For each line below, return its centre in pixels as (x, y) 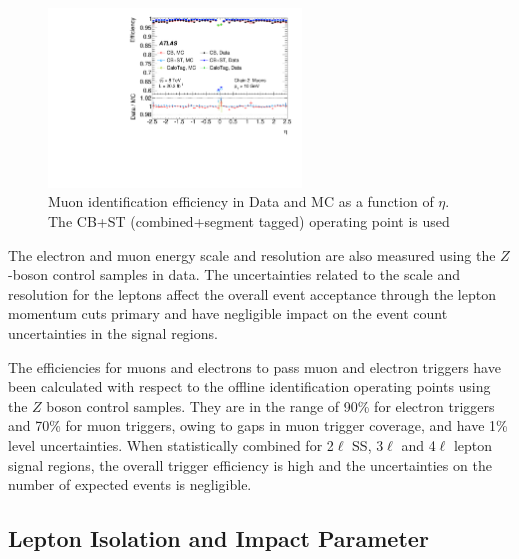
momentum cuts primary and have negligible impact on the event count (228, 313)
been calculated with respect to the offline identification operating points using (249, 386)
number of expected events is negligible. (130, 484)
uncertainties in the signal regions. (113, 332)
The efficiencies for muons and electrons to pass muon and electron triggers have (254, 366)
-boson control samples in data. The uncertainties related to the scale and (234, 274)
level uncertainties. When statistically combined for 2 (171, 444)
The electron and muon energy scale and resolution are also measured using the (252, 254)
